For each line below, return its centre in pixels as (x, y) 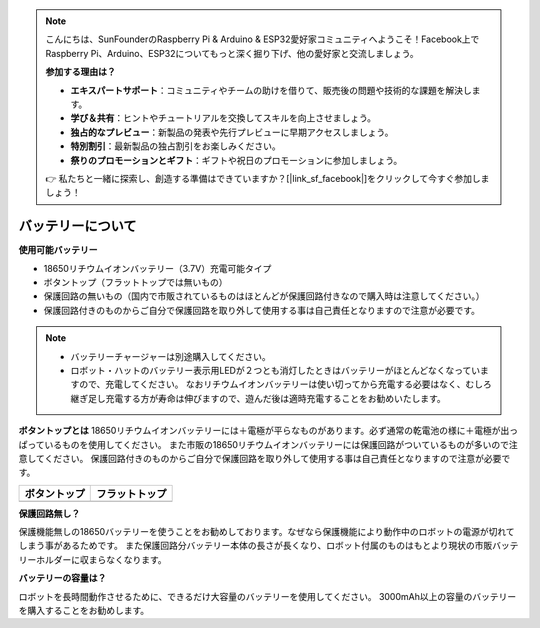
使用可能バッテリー (58, 250)
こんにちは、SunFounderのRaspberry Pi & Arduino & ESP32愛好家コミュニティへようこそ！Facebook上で (262, 39)
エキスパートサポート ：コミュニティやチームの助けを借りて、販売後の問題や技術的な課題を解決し (271, 90)
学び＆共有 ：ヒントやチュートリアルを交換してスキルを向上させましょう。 (223, 118)
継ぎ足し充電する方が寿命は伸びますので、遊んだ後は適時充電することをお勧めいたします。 (258, 398)
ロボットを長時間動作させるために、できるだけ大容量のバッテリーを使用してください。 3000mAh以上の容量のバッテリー (267, 596)
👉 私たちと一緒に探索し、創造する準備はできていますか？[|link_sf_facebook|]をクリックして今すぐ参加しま (267, 178)
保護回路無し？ (49, 513)
